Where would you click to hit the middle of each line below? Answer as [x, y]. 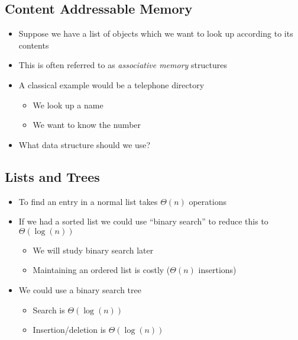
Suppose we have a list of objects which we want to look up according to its [156, 33]
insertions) [217, 270]
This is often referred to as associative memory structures [123, 65]
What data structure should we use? [85, 144]
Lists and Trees [52, 176]
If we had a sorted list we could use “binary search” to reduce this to [143, 221]
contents [34, 45]
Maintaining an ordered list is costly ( [101, 270]
